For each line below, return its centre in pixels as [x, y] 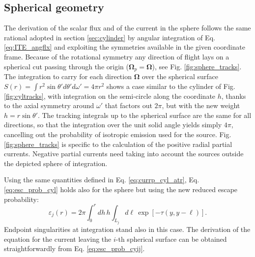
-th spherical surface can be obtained [171, 239]
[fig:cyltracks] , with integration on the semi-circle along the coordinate [110, 96]
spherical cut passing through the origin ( [66, 66]
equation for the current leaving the [58, 239]
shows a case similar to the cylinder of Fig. [171, 86]
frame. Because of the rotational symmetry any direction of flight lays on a [117, 56]
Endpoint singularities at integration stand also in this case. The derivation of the [127, 229]
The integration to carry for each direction [68, 76]
